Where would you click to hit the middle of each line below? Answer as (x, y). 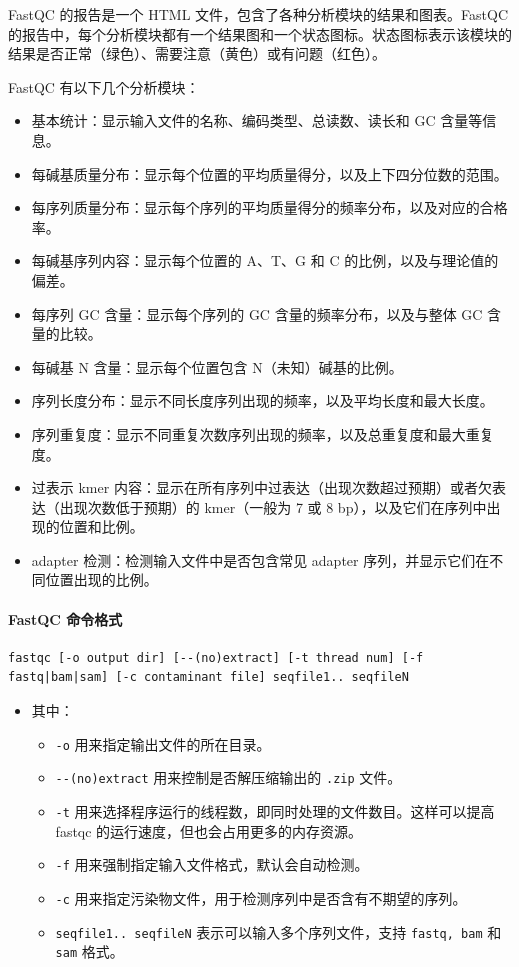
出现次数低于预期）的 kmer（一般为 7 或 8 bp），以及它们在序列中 (273, 506)
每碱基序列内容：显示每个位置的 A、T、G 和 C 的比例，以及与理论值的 (265, 260)
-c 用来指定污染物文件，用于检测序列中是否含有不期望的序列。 (261, 897)
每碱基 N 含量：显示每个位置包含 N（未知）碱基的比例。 (217, 366)
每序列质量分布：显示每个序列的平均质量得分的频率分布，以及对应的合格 (269, 207)
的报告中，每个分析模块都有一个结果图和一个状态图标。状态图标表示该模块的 (260, 33)
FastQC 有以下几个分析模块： (104, 86)
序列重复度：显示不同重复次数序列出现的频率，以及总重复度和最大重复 (262, 433)
